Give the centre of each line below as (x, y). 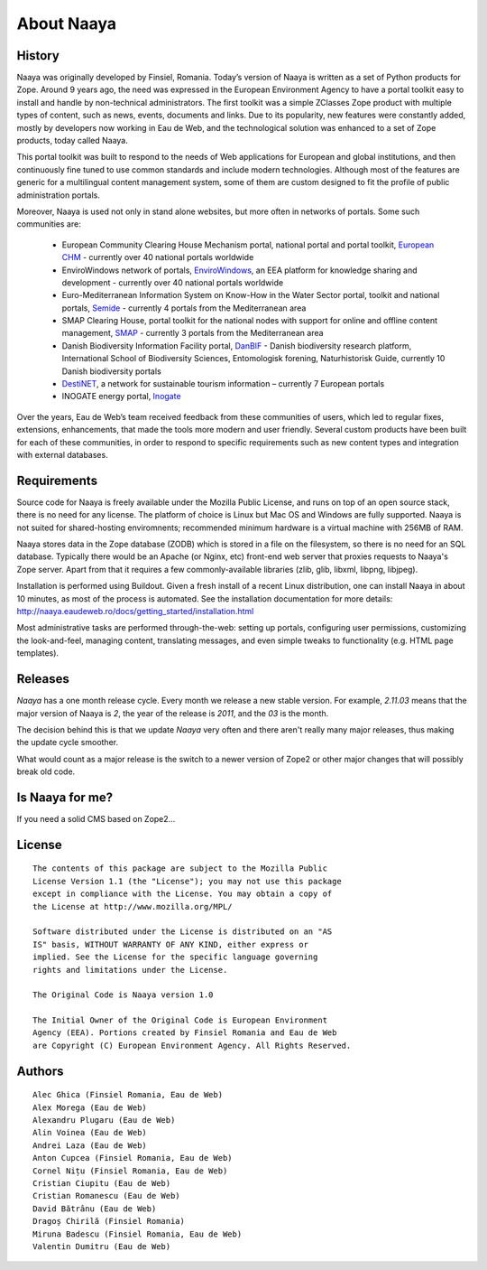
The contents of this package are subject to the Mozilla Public (180, 868)
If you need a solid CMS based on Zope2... (96, 818)
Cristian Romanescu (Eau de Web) (106, 1196)
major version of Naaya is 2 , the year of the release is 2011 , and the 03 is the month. (173, 713)
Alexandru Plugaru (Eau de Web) (104, 1121)
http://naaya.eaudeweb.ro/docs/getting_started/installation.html (135, 612)
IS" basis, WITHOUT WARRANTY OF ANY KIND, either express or (170, 944)
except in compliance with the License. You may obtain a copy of (183, 894)
